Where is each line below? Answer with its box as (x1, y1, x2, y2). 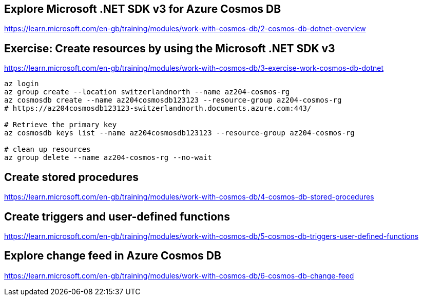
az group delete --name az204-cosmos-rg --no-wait (4, 153, 212, 162)
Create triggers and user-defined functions (4, 210, 230, 223)
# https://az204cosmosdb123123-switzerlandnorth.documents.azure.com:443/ (4, 104, 312, 113)
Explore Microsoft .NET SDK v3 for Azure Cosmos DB (4, 3, 281, 15)
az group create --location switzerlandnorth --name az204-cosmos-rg (4, 88, 290, 96)
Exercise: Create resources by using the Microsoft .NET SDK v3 (4, 42, 335, 55)
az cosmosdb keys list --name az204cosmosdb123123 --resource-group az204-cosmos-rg (4, 129, 355, 137)
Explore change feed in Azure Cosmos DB (4, 249, 221, 263)
